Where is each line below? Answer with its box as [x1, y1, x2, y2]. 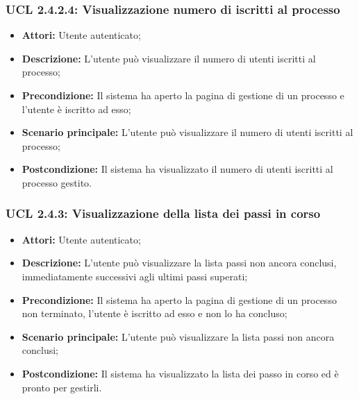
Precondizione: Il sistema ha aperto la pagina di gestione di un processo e [22, 88, 344, 102]
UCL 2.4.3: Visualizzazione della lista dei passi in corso [6, 205, 321, 222]
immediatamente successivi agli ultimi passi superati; [22, 269, 248, 283]
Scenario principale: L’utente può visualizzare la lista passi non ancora [22, 329, 335, 343]
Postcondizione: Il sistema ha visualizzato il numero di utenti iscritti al [22, 162, 333, 176]
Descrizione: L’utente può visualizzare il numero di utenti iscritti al [22, 51, 316, 65]
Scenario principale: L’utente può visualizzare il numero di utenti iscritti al [22, 125, 353, 139]
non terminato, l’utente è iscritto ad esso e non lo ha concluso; [22, 306, 287, 321]
